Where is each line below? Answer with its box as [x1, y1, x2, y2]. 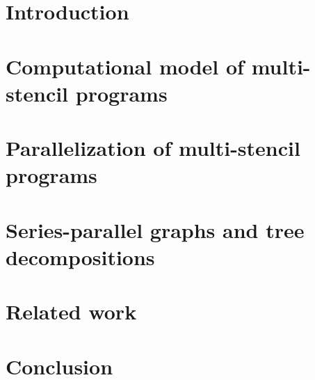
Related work [6, 297, 137, 326]
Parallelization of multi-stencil [6, 134, 300, 162]
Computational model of [6, 52, 244, 80]
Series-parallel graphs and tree [6, 215, 305, 244]
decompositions [6, 242, 155, 271]
